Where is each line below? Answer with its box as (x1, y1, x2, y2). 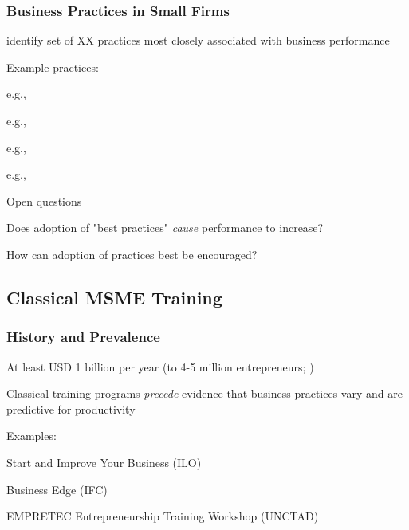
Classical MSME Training (6, 285, 222, 309)
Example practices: (6, 58, 99, 75)
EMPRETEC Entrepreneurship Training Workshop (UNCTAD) (6, 508, 319, 524)
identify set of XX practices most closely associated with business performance (6, 32, 390, 49)
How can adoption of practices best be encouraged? (6, 245, 258, 262)
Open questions (6, 192, 82, 209)
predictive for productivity (6, 400, 136, 417)
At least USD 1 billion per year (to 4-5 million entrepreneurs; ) (6, 358, 314, 375)
